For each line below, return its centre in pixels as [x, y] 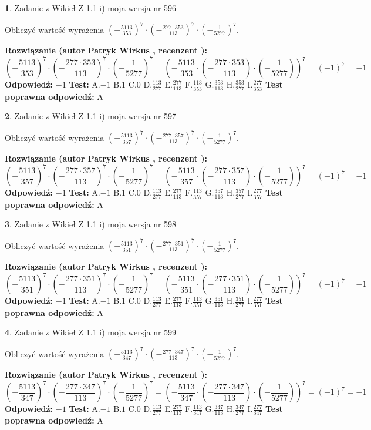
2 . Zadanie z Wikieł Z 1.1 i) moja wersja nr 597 [91, 116]
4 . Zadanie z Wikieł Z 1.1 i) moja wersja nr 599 [91, 332]
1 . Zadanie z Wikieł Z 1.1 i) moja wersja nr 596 [91, 8]
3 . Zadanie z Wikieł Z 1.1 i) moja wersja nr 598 [91, 224]
